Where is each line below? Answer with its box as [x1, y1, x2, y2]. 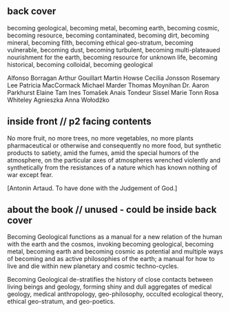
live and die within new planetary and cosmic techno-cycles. [7, 262, 179, 271]
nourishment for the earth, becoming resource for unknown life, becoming [7, 53, 218, 61]
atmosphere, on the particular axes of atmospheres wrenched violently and [7, 156, 221, 164]
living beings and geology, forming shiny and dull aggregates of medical [7, 282, 212, 291]
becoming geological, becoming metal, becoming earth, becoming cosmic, [7, 23, 220, 32]
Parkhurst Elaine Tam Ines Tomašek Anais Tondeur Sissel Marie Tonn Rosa [7, 88, 219, 96]
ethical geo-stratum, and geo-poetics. [7, 298, 116, 306]
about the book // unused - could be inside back [7, 204, 217, 216]
